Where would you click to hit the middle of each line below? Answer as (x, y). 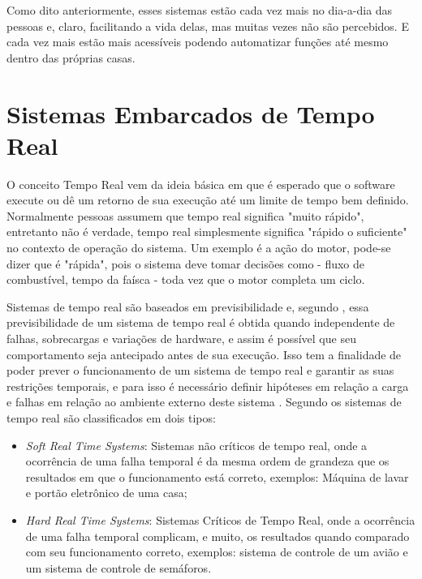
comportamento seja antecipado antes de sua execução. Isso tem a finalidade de (204, 354)
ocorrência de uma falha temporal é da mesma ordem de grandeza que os (207, 461)
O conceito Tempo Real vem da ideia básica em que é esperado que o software (201, 184)
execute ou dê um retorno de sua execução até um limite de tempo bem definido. (208, 200)
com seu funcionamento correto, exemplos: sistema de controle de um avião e (217, 552)
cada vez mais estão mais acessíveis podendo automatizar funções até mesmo (198, 42)
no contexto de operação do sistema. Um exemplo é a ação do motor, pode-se (199, 248)
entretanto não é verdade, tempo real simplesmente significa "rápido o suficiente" (207, 232)
